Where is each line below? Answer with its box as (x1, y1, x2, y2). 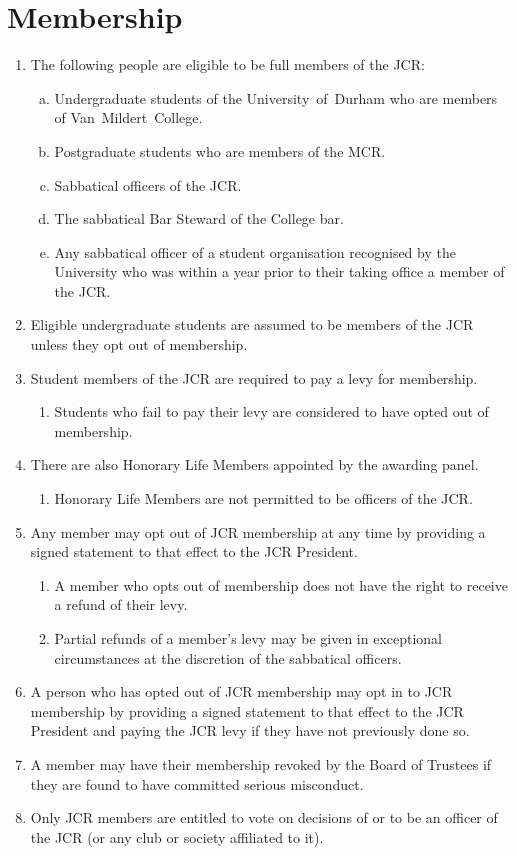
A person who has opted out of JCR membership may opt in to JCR (30, 681, 453, 702)
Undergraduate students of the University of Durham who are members (54, 87, 498, 108)
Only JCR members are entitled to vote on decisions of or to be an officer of (30, 807, 498, 828)
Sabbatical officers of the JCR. (54, 174, 242, 195)
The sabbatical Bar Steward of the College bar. (54, 208, 344, 229)
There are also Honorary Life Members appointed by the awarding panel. (30, 454, 479, 475)
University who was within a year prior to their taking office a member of (54, 261, 505, 282)
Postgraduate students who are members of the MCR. (54, 140, 386, 161)
